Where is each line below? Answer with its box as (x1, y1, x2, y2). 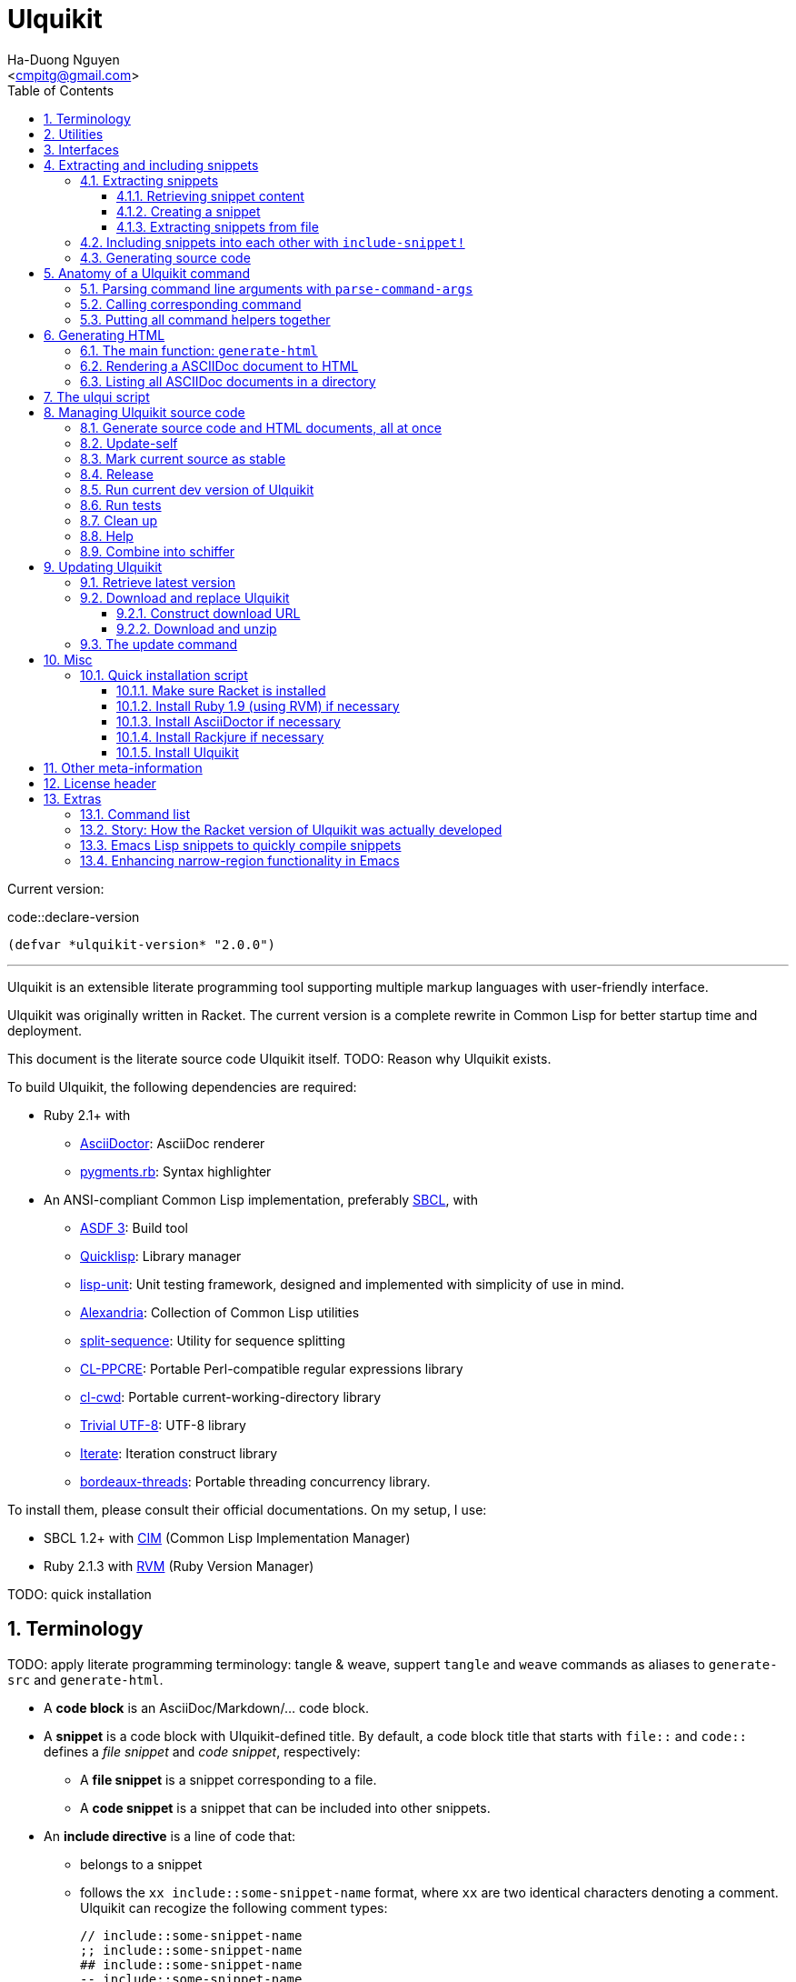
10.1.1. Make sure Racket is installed (116, 682, 326, 698)
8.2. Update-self (80, 435, 178, 451)
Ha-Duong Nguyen (7, 51, 120, 67)
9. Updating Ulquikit (44, 558, 163, 575)
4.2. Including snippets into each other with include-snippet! (80, 234, 465, 250)
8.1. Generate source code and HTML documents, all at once (80, 419, 442, 435)
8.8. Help (80, 527, 134, 544)
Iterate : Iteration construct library (80, 1445, 278, 1461)
